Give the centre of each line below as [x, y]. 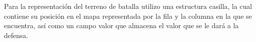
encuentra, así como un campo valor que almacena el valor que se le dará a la [121, 25]
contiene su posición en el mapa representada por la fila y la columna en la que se [128, 16]
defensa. [16, 35]
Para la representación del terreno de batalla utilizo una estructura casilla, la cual [128, 6]
